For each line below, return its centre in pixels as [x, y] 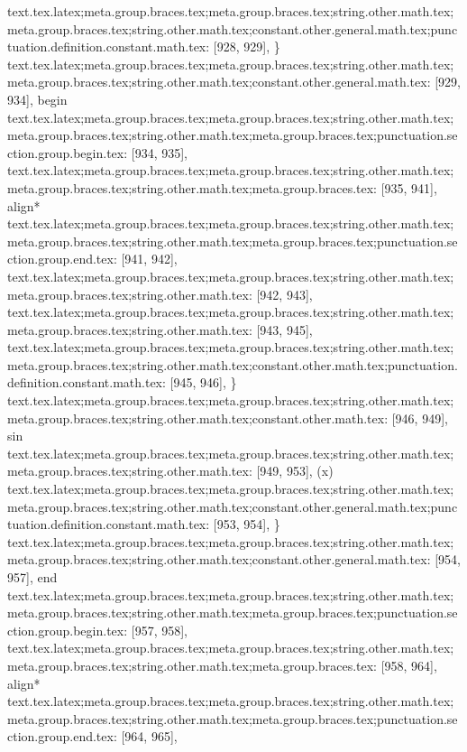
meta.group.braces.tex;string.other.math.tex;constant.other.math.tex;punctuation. [233, 364]
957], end [32, 577]
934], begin [37, 99]
